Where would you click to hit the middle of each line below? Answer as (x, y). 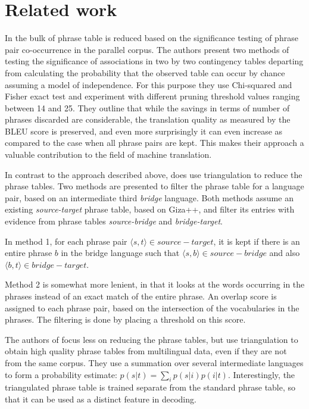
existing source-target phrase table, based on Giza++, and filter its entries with (150, 209)
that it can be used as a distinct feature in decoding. (101, 399)
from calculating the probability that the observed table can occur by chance (145, 72)
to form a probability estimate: (61, 374)
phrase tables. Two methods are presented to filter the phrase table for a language (154, 186)
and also (285, 253)
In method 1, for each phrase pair (66, 241)
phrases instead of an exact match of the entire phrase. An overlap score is (141, 296)
